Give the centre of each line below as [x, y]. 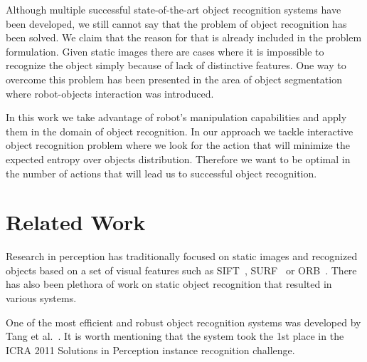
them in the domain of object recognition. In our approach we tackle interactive [180, 131]
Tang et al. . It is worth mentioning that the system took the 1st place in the [175, 336]
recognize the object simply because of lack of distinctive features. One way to [176, 65]
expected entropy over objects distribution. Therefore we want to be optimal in [178, 159]
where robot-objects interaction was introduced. [110, 93]
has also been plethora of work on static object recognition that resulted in [169, 284]
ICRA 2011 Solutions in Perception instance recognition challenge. [150, 350]
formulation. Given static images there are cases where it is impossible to [165, 51]
